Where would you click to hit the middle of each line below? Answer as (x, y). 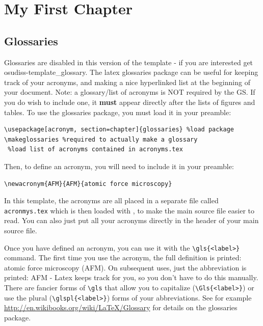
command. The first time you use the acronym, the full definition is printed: (123, 257)
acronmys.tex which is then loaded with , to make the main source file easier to (129, 210)
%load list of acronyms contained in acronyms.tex (95, 150)
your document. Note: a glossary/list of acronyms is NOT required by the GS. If (130, 92)
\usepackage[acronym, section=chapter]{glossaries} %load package (119, 130)
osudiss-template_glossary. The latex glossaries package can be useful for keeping (131, 72)
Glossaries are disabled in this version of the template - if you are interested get (129, 62)
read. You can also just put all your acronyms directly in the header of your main (131, 220)
